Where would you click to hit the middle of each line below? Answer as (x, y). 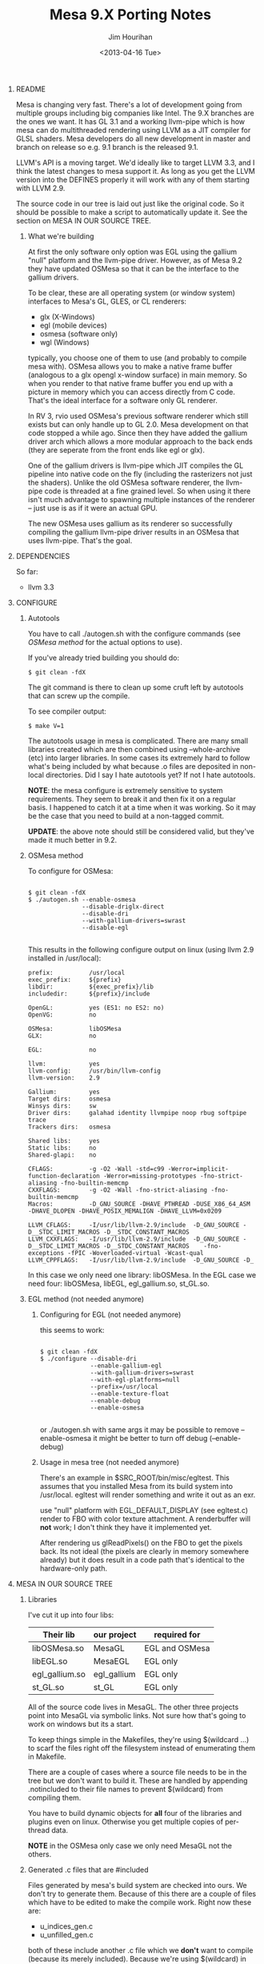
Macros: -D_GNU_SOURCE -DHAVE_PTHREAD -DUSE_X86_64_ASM (139, 1204)
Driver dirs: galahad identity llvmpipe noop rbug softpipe (137, 1113)
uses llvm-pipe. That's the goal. (80, 540)
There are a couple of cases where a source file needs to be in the (137, 1772)
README (31, 89)
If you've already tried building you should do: (104, 658)
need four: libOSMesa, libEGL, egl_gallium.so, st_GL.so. (119, 1283)
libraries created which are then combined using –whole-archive (134, 749)
